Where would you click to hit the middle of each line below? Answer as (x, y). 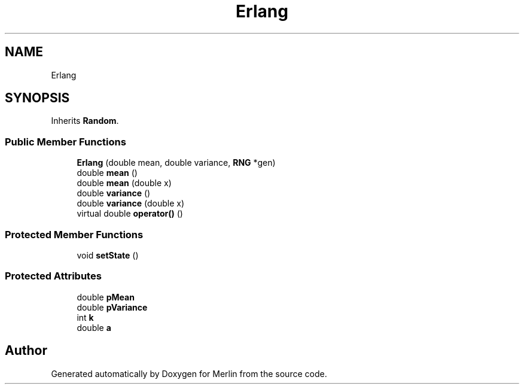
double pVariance (112, 307)
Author (26, 351)
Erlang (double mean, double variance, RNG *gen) (176, 163)
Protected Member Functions (74, 234)
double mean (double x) (124, 183)
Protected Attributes (53, 276)
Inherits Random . (85, 121)
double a (94, 327)
